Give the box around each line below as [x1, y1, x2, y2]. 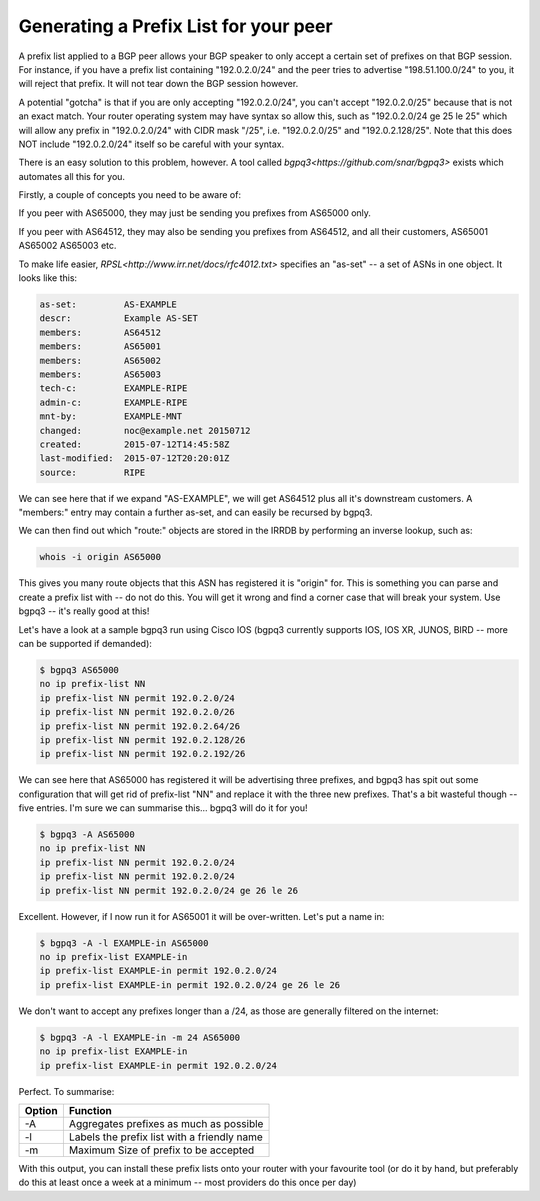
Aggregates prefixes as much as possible [68, 1116, 264, 1130]
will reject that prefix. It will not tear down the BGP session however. [18, 78, 299, 90]
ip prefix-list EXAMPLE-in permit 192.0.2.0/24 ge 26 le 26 [39, 979, 341, 990]
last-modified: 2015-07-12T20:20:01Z [39, 453, 230, 464]
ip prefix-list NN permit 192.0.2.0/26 [39, 706, 235, 718]
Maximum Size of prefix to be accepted [68, 1143, 255, 1157]
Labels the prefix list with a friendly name [68, 1130, 264, 1144]
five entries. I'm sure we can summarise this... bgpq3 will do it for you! [18, 802, 309, 814]
